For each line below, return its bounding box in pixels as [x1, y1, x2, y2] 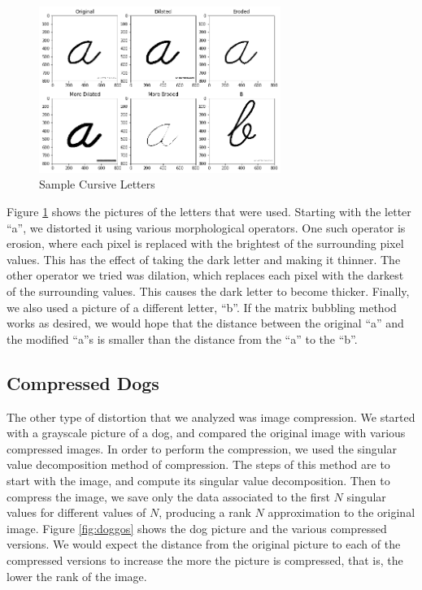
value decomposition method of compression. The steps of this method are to [7, 456, 390, 473]
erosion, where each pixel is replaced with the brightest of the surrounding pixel [7, 235, 404, 252]
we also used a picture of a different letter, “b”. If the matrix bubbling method [7, 298, 397, 315]
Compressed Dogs [7, 370, 159, 395]
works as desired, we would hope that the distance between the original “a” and [7, 315, 404, 332]
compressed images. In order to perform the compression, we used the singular [7, 440, 397, 457]
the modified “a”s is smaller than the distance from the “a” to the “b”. [7, 330, 358, 347]
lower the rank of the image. [7, 567, 147, 584]
